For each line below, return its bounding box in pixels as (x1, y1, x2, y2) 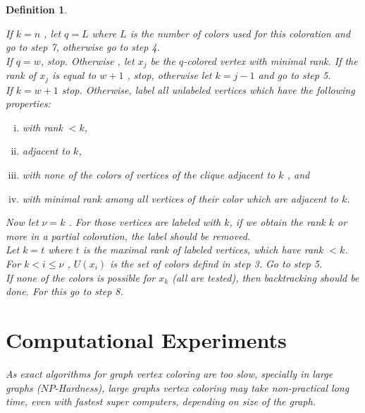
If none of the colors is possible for (6, 270, 156, 285)
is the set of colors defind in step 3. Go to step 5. (110, 256, 323, 271)
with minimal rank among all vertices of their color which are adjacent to (22, 191, 338, 205)
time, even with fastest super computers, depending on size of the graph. (6, 394, 316, 409)
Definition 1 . (6, 2, 68, 16)
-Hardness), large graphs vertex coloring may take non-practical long (54, 380, 349, 395)
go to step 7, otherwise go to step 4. (6, 40, 160, 54)
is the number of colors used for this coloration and (130, 25, 351, 40)
